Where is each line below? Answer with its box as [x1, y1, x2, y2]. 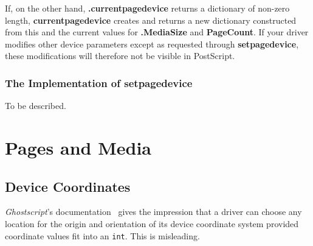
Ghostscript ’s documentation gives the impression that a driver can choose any [5, 205, 302, 218]
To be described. [5, 99, 66, 112]
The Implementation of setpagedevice [5, 75, 193, 90]
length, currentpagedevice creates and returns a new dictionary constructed [5, 13, 297, 26]
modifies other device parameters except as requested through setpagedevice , [5, 37, 299, 50]
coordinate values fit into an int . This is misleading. [5, 229, 200, 242]
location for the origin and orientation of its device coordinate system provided [5, 217, 299, 230]
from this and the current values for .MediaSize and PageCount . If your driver [5, 26, 309, 38]
